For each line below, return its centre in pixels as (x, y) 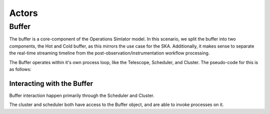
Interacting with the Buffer (51, 83)
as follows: (20, 69)
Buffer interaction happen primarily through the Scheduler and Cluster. (82, 95)
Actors (23, 13)
